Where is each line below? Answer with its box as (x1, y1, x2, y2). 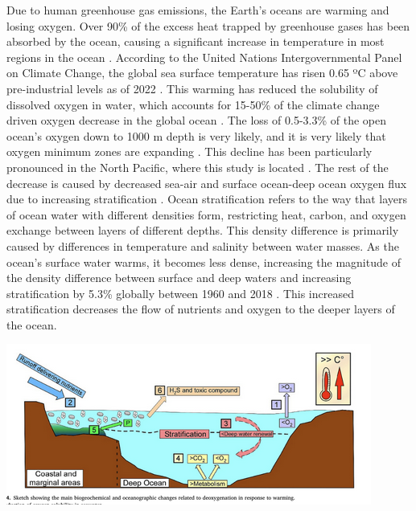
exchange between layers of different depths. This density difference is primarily (6, 222, 399, 239)
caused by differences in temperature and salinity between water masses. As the (6, 237, 399, 254)
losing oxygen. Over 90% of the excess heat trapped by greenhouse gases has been (6, 17, 410, 34)
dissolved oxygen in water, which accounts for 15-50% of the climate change (6, 96, 380, 112)
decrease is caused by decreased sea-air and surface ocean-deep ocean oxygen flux (6, 174, 407, 191)
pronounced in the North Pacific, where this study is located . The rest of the (6, 158, 389, 175)
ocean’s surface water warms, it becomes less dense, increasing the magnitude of (6, 253, 401, 270)
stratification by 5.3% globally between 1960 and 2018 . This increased (6, 284, 354, 301)
